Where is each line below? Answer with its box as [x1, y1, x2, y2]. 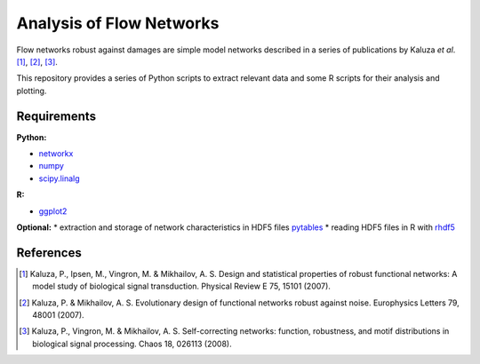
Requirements [16, 108, 97, 123]
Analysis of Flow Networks [16, 13, 220, 33]
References [16, 245, 82, 260]
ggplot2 [38, 205, 68, 217]
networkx [38, 148, 74, 159]
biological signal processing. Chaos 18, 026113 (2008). [32, 338, 232, 349]
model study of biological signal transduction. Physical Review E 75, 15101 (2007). [32, 281, 331, 292]
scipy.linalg [38, 173, 80, 184]
